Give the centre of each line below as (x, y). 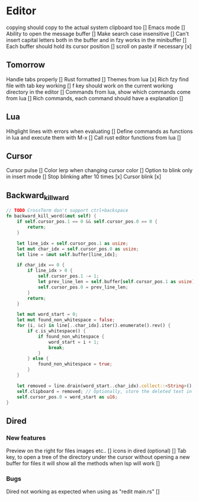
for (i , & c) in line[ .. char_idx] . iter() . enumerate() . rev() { (94, 326)
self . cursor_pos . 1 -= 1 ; (68, 276)
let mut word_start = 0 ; (47, 315)
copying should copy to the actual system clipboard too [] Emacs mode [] (96, 27)
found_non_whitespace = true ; (75, 364)
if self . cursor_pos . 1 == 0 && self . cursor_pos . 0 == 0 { (87, 222)
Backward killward (38, 196)
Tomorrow (26, 65)
